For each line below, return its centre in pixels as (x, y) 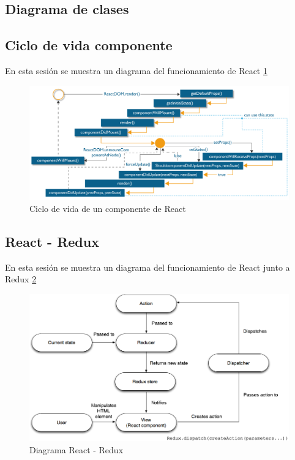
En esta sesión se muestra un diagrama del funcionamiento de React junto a (147, 267)
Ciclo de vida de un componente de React (108, 208)
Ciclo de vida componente (89, 45)
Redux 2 (21, 279)
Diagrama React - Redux (77, 449)
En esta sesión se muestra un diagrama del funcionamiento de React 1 (136, 70)
